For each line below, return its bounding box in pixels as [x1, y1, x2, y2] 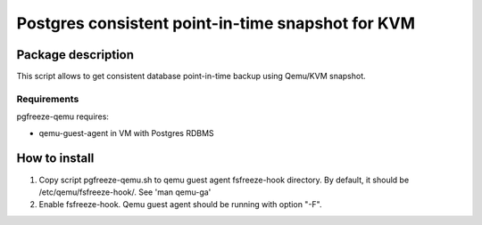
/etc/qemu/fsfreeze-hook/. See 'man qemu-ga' [38, 187, 212, 197]
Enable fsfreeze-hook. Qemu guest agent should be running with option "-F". [38, 199, 322, 210]
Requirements [16, 92, 79, 105]
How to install [16, 151, 95, 166]
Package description [16, 47, 134, 62]
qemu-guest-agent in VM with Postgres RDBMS [38, 127, 214, 138]
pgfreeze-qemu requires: [16, 111, 109, 122]
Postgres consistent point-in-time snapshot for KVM [16, 13, 415, 33]
